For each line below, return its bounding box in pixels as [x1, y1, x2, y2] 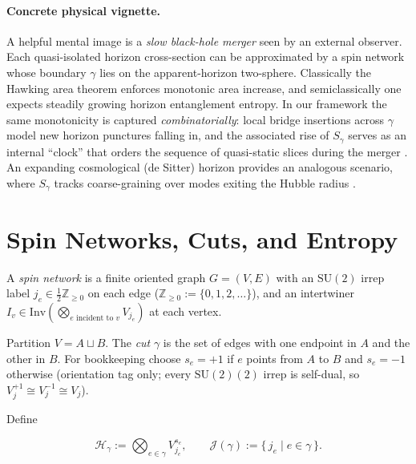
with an [276, 268, 314, 285]
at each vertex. [149, 302, 222, 319]
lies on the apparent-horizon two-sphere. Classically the [99, 63, 372, 80]
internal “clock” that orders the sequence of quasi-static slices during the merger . [6, 143, 408, 159]
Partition [6, 333, 51, 350]
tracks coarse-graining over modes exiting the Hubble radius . [54, 175, 356, 191]
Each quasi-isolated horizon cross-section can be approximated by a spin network [6, 48, 405, 65]
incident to [76, 313, 114, 322]
